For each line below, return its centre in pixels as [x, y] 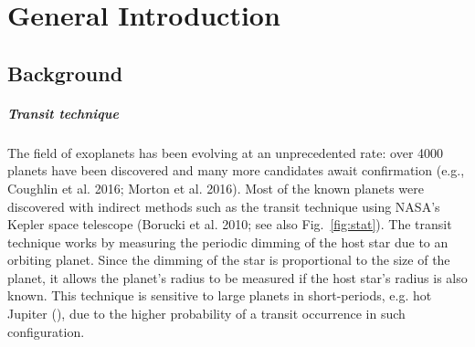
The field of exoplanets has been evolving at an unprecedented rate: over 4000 [226, 152]
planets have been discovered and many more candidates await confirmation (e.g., [236, 170]
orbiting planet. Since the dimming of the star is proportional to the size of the [229, 260]
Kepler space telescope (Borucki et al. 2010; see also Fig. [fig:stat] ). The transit [230, 224]
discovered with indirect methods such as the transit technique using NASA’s [224, 206]
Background [65, 73]
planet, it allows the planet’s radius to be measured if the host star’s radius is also [237, 277]
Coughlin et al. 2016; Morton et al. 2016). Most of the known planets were [216, 188]
